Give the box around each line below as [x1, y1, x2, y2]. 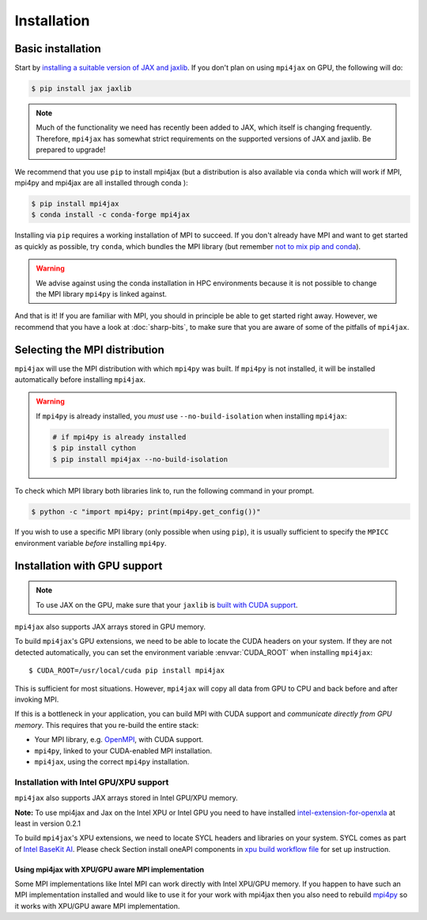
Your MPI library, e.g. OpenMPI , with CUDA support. [34, 735, 204, 744]
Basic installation [14, 42, 102, 55]
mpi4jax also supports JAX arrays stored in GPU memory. [14, 622, 206, 632]
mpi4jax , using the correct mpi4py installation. [34, 756, 190, 767]
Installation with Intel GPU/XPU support [14, 776, 169, 787]
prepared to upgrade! [36, 145, 106, 154]
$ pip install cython [52, 444, 137, 452]
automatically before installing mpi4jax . [14, 374, 146, 384]
